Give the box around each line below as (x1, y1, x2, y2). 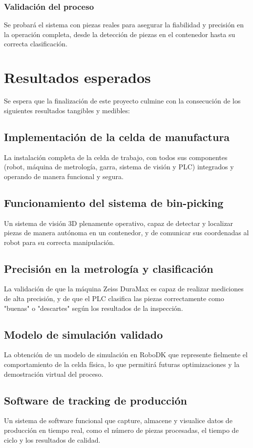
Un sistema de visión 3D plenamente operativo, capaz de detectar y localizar (4, 218, 233, 228)
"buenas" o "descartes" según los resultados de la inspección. (4, 303, 183, 313)
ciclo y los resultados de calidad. (4, 434, 101, 445)
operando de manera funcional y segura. (4, 171, 124, 181)
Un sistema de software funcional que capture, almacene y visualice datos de (4, 415, 232, 426)
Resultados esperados (4, 67, 151, 87)
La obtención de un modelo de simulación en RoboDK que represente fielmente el (4, 349, 248, 360)
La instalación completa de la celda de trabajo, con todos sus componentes (4, 152, 228, 162)
